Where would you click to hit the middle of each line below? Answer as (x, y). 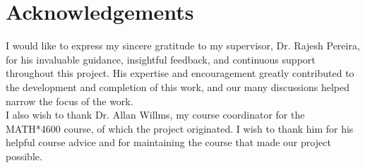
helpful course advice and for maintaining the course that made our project (168, 142)
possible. (24, 156)
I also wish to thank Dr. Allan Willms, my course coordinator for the (155, 115)
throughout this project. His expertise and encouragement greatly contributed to (180, 73)
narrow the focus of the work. (70, 101)
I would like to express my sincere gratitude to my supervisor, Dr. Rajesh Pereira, (183, 46)
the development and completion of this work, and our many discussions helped (178, 86)
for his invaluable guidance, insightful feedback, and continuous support (161, 59)
